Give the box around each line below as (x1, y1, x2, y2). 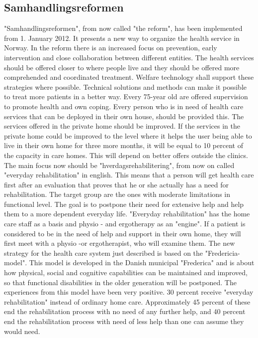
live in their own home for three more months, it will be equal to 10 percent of (4, 140, 243, 151)
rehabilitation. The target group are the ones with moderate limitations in (4, 189, 230, 199)
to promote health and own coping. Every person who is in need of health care (4, 101, 244, 111)
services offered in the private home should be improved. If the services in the (4, 121, 240, 131)
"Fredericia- (205, 247, 240, 258)
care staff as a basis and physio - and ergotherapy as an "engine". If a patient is (4, 218, 246, 229)
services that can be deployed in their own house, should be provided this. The (4, 111, 244, 121)
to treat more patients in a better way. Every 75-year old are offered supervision (4, 91, 248, 102)
